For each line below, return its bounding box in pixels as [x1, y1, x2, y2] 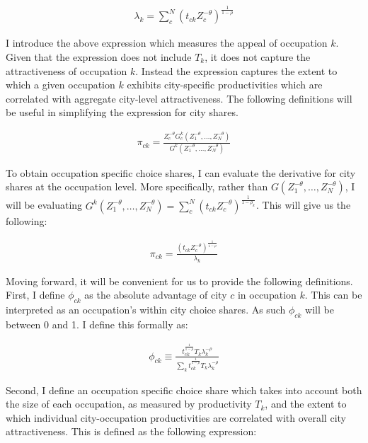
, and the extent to [265, 396, 347, 411]
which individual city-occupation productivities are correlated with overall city [6, 410, 346, 425]
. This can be [304, 287, 362, 302]
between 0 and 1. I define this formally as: [6, 316, 188, 331]
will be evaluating [6, 197, 83, 212]
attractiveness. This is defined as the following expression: [6, 424, 257, 439]
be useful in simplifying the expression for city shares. [6, 105, 238, 120]
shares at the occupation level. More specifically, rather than [6, 179, 268, 194]
